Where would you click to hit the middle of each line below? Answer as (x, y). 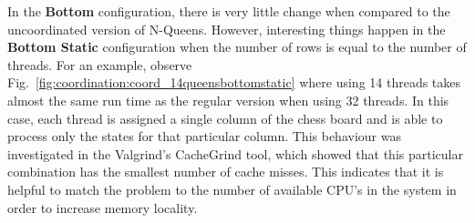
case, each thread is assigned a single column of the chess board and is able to (225, 118)
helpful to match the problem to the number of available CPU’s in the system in (232, 189)
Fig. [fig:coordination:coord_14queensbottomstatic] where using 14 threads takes (234, 82)
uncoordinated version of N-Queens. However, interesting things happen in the (227, 29)
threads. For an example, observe (100, 64)
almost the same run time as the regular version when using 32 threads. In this (228, 100)
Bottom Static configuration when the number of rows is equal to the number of (237, 47)
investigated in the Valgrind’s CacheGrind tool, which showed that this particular (235, 153)
